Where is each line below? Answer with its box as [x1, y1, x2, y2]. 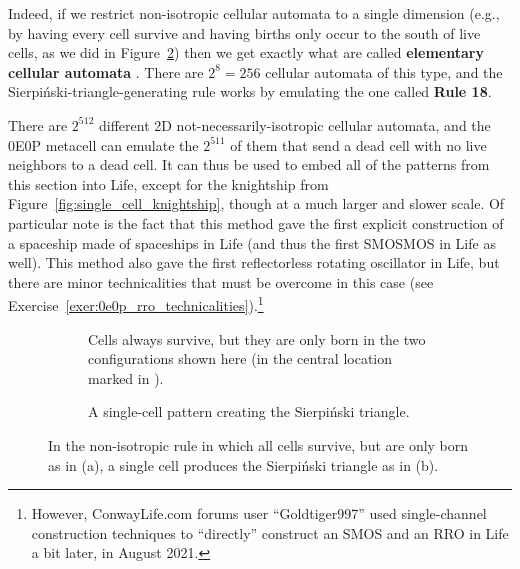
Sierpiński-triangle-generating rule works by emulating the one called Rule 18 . [8, 81, 492, 102]
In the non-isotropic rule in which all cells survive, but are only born [48, 434, 469, 455]
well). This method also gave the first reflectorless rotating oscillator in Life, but [8, 252, 500, 273]
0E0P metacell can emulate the [8, 134, 199, 155]
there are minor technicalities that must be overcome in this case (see [8, 271, 434, 292]
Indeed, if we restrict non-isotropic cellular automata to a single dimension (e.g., [8, 3, 500, 23]
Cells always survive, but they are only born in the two [88, 328, 426, 349]
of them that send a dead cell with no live [230, 134, 487, 155]
